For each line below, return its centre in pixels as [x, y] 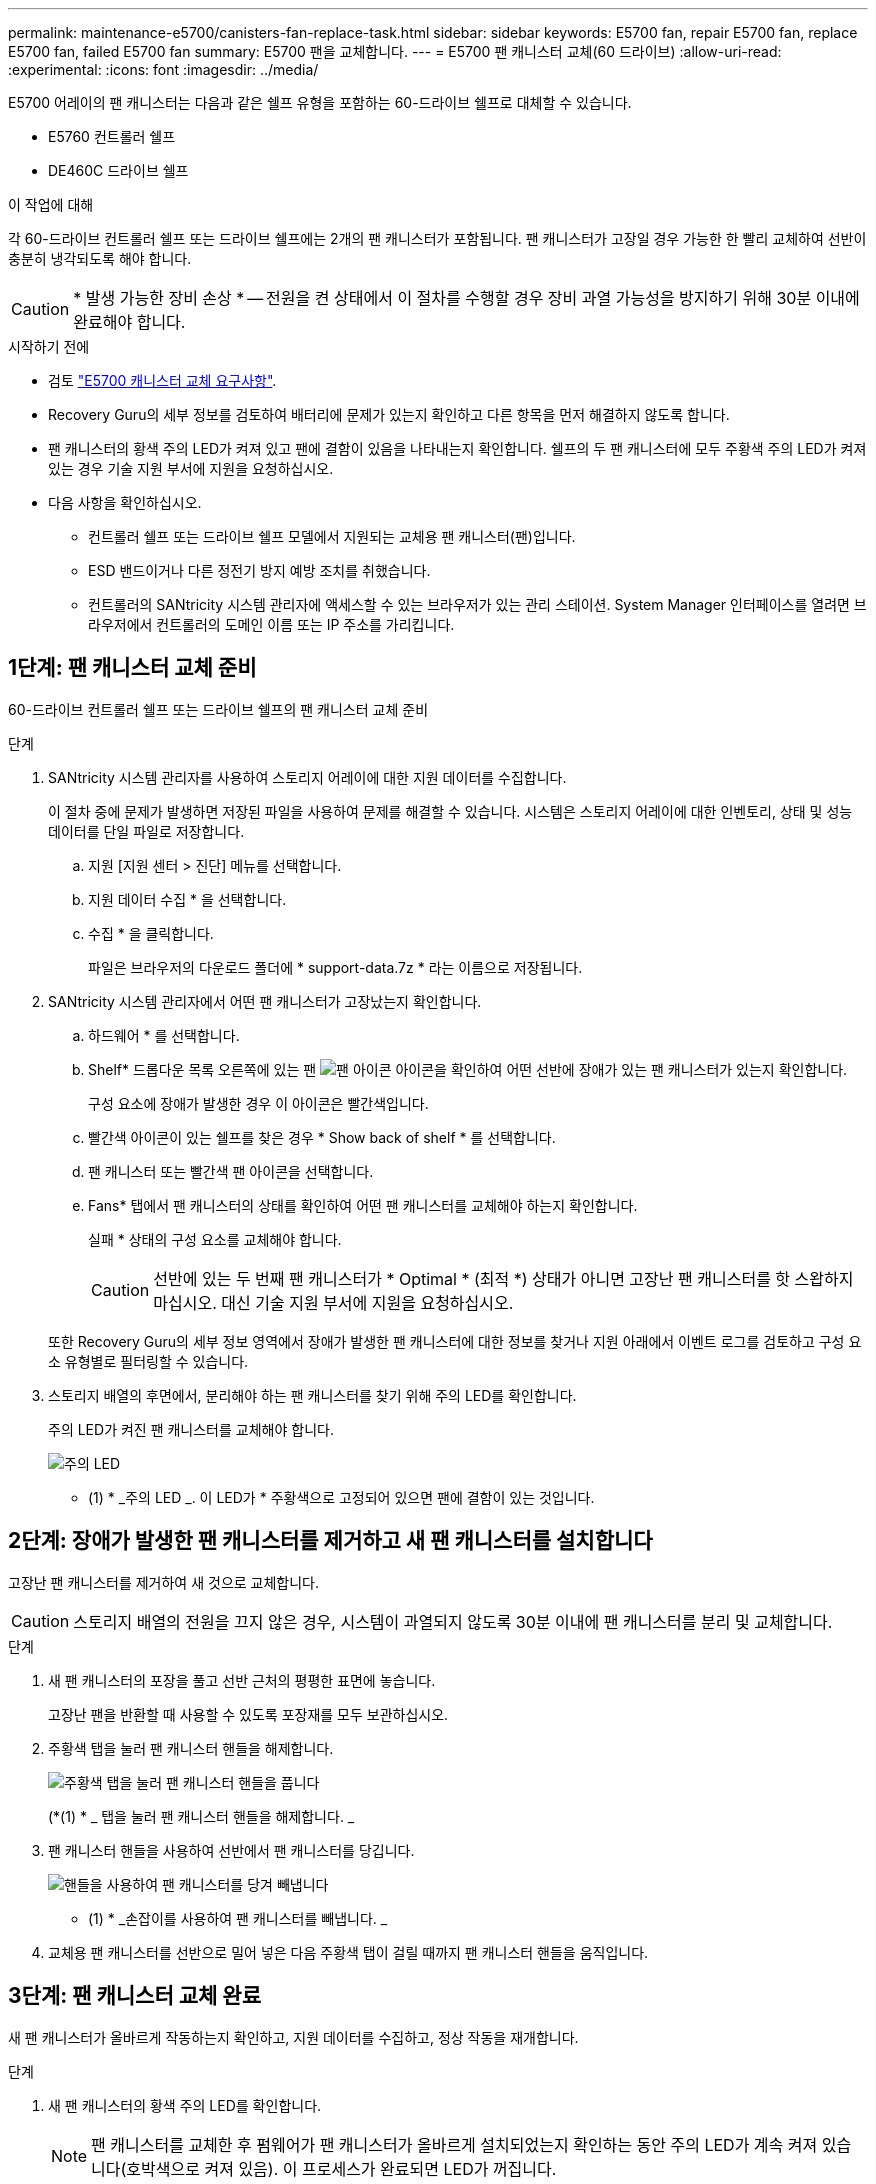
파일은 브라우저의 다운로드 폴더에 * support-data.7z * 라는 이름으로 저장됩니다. [335, 967]
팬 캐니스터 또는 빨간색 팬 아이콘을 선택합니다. [231, 1171]
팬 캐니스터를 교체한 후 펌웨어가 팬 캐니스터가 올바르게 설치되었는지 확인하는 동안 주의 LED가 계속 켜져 [454, 2144]
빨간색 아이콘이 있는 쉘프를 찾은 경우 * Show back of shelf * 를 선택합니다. [322, 1137]
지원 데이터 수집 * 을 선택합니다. [187, 899]
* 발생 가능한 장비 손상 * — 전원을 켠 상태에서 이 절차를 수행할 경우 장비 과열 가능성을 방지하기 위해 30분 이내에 [466, 298]
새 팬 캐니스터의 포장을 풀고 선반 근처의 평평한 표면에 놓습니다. [242, 1680]
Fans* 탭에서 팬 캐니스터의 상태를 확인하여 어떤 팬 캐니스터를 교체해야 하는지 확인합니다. [363, 1205]
